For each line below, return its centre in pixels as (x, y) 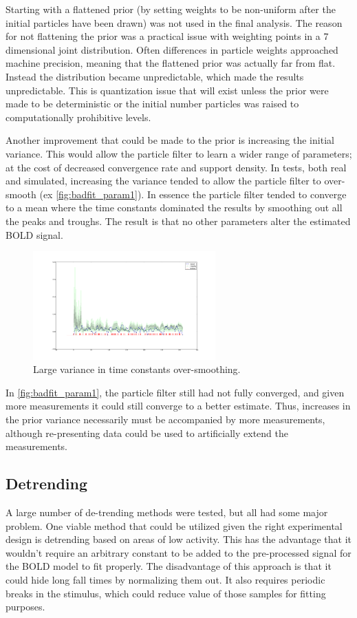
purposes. (25, 607)
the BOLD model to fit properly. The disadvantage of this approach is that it (169, 566)
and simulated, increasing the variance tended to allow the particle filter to (163, 181)
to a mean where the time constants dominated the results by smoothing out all (174, 207)
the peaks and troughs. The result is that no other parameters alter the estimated (178, 221)
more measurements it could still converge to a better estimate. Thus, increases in (178, 406)
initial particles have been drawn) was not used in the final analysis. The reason (174, 22)
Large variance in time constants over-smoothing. (137, 369)
